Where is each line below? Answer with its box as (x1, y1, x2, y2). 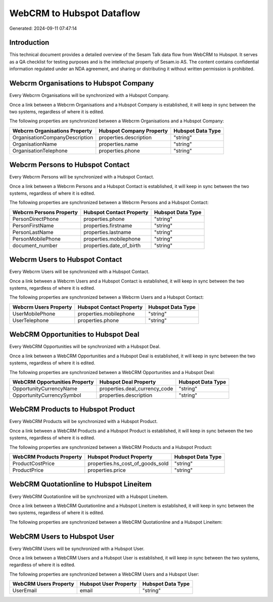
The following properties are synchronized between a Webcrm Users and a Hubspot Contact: (9, 294, 204, 300)
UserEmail (12, 587, 37, 594)
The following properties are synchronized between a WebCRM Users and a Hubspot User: (9, 571, 200, 577)
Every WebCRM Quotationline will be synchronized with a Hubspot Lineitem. (9, 493, 168, 499)
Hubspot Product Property (87, 453, 153, 460)
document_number (12, 242, 58, 249)
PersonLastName (12, 228, 54, 236)
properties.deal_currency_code (99, 385, 173, 392)
